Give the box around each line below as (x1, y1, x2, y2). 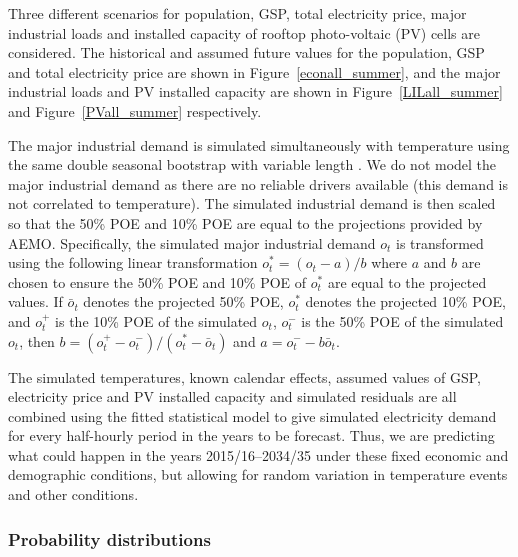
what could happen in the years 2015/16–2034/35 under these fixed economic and (8, 444, 509, 465)
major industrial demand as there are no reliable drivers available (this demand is (8, 173, 509, 194)
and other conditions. (8, 484, 139, 505)
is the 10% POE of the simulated (55, 310, 258, 331)
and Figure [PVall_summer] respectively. (8, 100, 262, 121)
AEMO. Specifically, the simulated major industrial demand (8, 232, 376, 253)
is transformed (396, 232, 484, 253)
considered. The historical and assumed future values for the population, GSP (8, 42, 485, 63)
